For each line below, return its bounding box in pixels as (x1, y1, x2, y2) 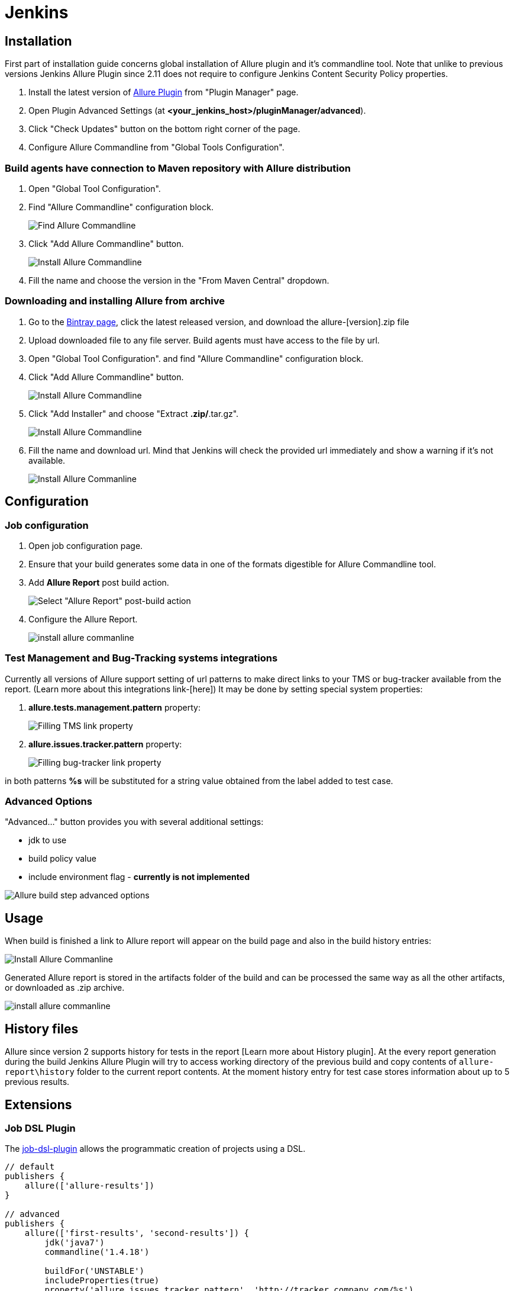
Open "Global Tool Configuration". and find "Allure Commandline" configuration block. (28, 353, 364, 364)
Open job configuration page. (28, 540, 143, 551)
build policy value (28, 853, 96, 864)
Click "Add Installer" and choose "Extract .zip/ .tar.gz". (28, 408, 239, 419)
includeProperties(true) (44, 1276, 160, 1286)
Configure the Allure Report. (28, 614, 138, 624)
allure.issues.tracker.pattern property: (28, 738, 182, 749)
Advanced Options (5, 795, 92, 808)
